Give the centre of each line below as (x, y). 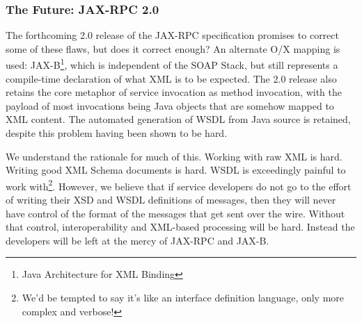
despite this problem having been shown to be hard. (117, 133)
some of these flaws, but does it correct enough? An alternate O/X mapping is (173, 48)
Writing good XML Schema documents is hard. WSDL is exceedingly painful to (176, 170)
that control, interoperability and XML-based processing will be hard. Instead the (180, 227)
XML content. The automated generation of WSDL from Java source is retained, (178, 119)
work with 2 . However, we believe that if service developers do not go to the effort (179, 185)
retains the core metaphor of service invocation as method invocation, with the (174, 92)
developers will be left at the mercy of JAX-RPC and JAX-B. (137, 240)
